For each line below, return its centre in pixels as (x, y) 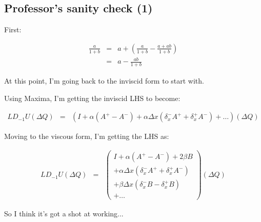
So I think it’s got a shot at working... (64, 214)
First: (13, 29)
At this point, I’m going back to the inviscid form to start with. (104, 81)
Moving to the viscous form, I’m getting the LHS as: (87, 136)
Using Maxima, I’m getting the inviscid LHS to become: (92, 98)
